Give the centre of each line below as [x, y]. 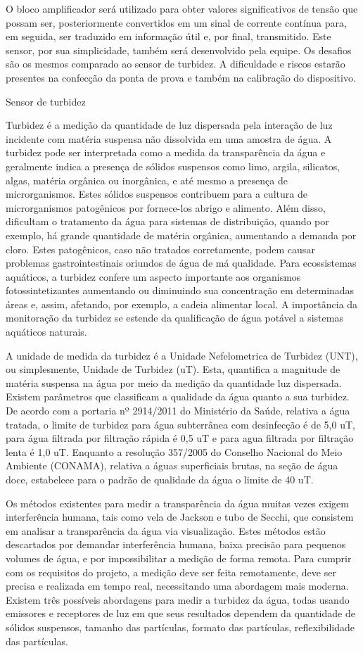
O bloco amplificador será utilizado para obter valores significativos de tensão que [182, 8]
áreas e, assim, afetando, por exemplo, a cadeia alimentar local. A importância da [182, 304]
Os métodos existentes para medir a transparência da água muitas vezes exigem [177, 503]
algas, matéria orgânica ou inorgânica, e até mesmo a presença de [147, 180]
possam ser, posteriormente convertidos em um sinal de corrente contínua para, [176, 22]
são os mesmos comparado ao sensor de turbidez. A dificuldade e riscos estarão [176, 64]
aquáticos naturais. [46, 332]
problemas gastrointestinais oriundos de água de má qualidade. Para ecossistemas [181, 263]
